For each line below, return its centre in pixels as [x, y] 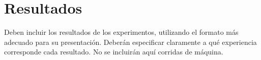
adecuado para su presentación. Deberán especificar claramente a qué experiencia [130, 42]
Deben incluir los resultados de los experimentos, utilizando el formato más [121, 32]
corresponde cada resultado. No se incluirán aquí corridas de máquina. [114, 52]
